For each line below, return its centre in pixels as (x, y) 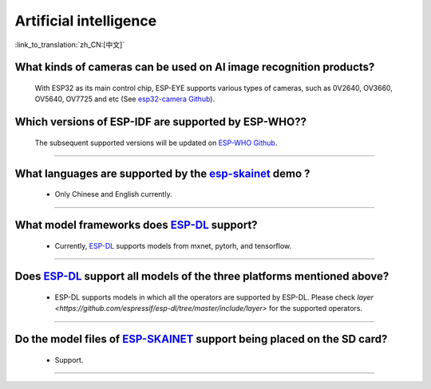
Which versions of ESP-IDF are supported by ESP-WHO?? (161, 122)
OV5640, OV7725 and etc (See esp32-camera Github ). (125, 99)
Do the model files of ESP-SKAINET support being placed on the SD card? (201, 339)
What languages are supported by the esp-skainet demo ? (162, 173)
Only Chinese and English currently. (113, 194)
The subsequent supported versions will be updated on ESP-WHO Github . (156, 143)
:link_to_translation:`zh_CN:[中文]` (70, 45)
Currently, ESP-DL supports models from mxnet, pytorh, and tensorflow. (173, 246)
